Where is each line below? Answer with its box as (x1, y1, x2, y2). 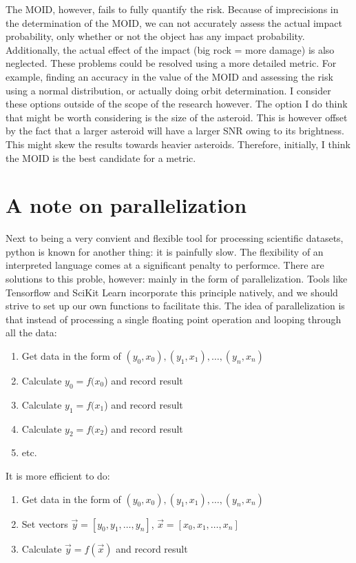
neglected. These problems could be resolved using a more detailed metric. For (6, 56, 337, 70)
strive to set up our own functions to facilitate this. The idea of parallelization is (6, 298, 345, 313)
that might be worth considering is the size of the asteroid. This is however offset (6, 110, 348, 124)
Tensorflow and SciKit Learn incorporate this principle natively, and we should (6, 285, 338, 299)
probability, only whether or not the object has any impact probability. (6, 29, 305, 43)
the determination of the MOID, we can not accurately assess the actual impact (6, 15, 342, 30)
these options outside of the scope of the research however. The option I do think (6, 96, 348, 111)
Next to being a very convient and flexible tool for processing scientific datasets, (6, 231, 344, 245)
